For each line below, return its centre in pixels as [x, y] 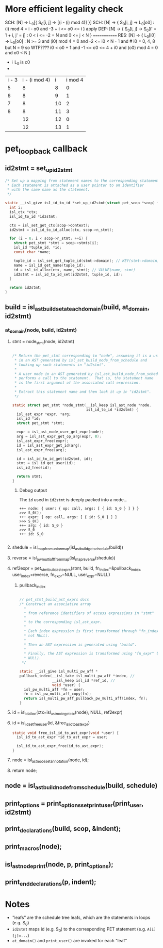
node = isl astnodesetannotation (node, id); [50, 760]
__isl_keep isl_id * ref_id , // [83, 680]
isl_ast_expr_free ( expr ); [43, 441]
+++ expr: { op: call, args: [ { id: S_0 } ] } [68, 517]
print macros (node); [33, 847]
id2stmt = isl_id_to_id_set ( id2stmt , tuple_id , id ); [68, 274]
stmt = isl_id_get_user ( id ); [46, 463]
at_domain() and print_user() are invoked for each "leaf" [69, 940]
